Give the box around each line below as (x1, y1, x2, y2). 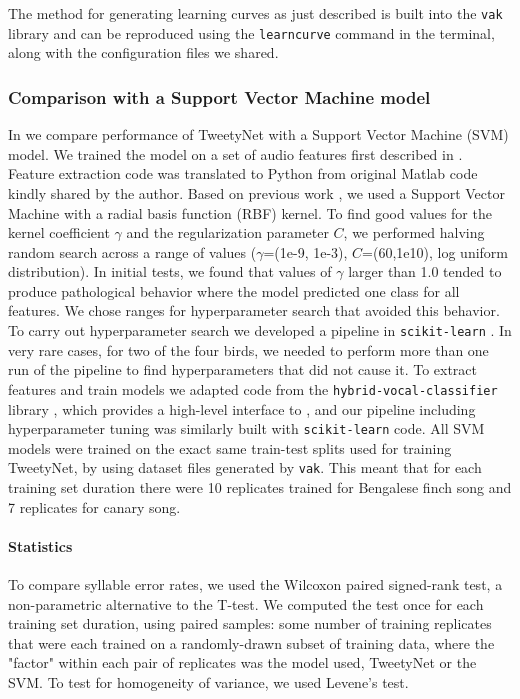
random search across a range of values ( (8, 241, 257, 262)
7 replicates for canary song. (8, 496, 181, 517)
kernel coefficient (8, 222, 110, 243)
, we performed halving (343, 222, 485, 243)
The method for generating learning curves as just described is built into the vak (8, 3, 503, 23)
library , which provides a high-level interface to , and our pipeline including (8, 398, 476, 419)
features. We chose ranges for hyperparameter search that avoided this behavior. (8, 300, 500, 321)
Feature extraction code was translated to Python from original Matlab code (8, 163, 478, 184)
